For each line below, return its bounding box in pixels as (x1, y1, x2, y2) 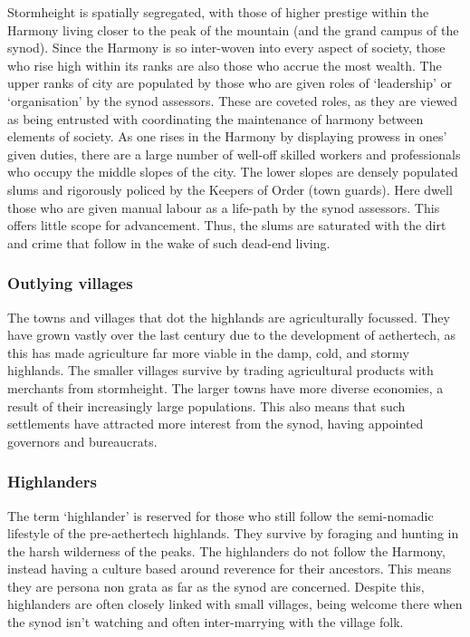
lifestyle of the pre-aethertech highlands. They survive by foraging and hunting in (7, 524, 459, 543)
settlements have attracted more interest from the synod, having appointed (7, 414, 424, 433)
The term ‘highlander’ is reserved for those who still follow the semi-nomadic (7, 506, 434, 525)
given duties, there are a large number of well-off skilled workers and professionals (7, 144, 461, 163)
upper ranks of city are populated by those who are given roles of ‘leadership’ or (7, 73, 452, 92)
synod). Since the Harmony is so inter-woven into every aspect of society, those (7, 38, 446, 57)
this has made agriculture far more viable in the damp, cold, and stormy (7, 343, 409, 362)
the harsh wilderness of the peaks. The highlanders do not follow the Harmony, (7, 541, 446, 560)
